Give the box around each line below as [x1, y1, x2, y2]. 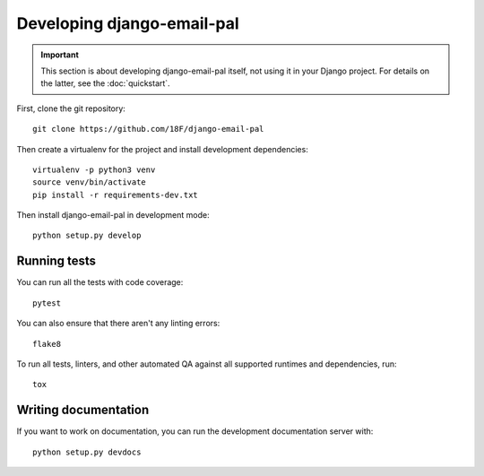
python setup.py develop [32, 230, 142, 241]
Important [40, 49, 80, 60]
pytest [32, 298, 62, 308]
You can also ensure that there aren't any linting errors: [16, 318, 220, 329]
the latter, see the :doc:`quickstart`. [40, 78, 170, 89]
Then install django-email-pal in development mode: [16, 210, 210, 221]
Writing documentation [16, 402, 150, 418]
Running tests [16, 254, 97, 269]
